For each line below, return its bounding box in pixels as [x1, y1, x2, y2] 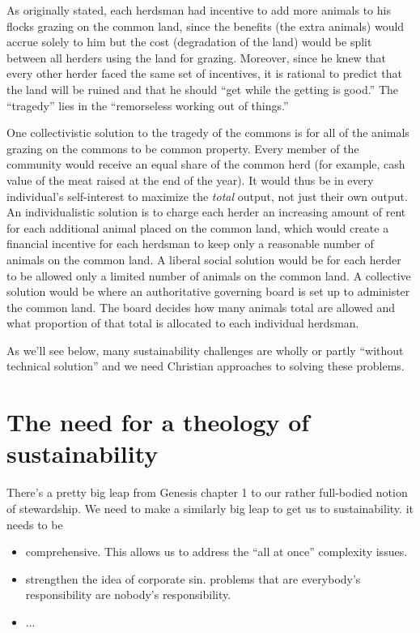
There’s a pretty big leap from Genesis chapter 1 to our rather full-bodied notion [6, 484, 408, 501]
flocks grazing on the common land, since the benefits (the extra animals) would [6, 17, 405, 34]
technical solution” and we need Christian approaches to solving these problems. [6, 357, 405, 374]
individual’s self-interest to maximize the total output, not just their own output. [6, 187, 408, 204]
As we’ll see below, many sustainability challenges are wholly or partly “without [6, 341, 404, 358]
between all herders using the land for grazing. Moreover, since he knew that [6, 49, 387, 66]
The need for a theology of [6, 405, 310, 438]
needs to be [6, 515, 63, 532]
